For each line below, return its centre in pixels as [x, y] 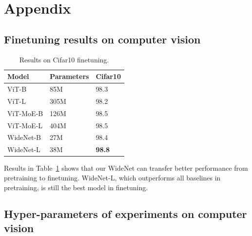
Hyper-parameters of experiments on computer [126, 213]
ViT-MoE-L [25, 125]
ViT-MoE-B [25, 113]
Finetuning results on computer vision [102, 39]
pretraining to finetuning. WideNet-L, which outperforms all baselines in [112, 177]
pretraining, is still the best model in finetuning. [76, 187]
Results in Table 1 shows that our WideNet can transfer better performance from [126, 168]
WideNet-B [24, 137]
